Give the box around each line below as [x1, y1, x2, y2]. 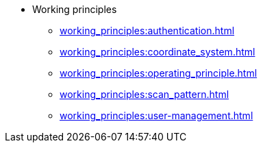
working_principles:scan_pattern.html [60, 88, 229, 100]
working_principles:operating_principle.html [60, 67, 258, 79]
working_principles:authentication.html [60, 25, 235, 36]
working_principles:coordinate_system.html [60, 46, 255, 58]
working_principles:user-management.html [60, 110, 253, 121]
